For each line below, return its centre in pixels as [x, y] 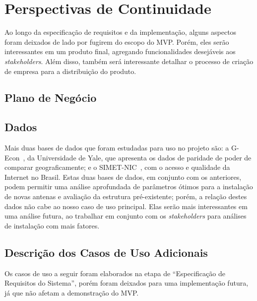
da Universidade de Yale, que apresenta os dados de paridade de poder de [139, 157]
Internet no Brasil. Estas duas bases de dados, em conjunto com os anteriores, [123, 177]
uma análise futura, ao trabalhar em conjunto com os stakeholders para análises [126, 216]
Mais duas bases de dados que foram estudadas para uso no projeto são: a [117, 148]
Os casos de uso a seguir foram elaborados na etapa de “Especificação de [115, 273]
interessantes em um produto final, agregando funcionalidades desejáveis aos [120, 51]
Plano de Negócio [51, 98]
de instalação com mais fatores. [52, 225]
